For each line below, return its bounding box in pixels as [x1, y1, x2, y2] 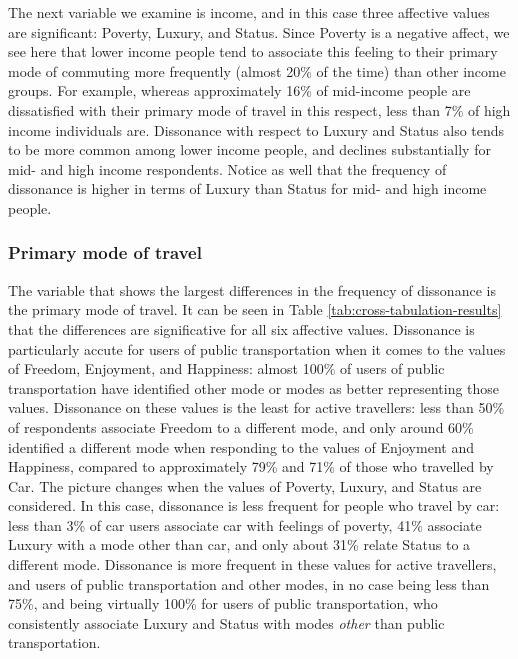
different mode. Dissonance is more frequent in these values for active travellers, [8, 554, 497, 575]
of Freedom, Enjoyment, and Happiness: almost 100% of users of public [8, 358, 445, 379]
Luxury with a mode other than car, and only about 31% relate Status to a [8, 534, 471, 555]
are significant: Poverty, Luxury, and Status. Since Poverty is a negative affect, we [8, 21, 510, 42]
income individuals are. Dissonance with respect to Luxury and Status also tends [8, 119, 505, 140]
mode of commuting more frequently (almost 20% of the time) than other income [8, 60, 506, 81]
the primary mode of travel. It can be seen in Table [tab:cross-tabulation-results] [8, 299, 502, 320]
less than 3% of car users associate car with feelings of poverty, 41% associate [8, 514, 482, 535]
